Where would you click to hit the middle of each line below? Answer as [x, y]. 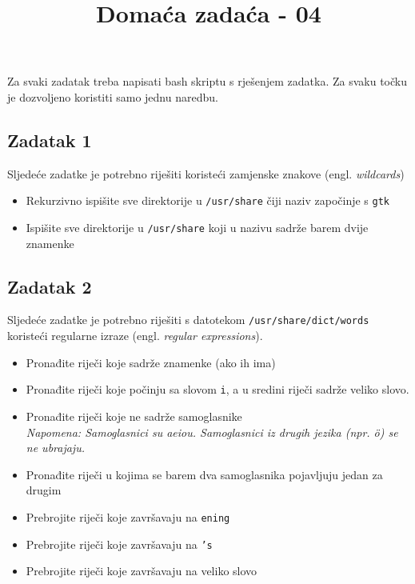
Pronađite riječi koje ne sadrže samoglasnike [134, 416]
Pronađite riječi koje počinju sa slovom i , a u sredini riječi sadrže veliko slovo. [217, 389]
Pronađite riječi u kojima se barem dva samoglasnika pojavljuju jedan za [204, 474]
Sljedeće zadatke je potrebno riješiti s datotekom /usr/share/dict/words [188, 320]
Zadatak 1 [50, 140]
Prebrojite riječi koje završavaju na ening [128, 516]
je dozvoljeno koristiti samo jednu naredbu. [113, 96]
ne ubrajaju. [55, 448]
